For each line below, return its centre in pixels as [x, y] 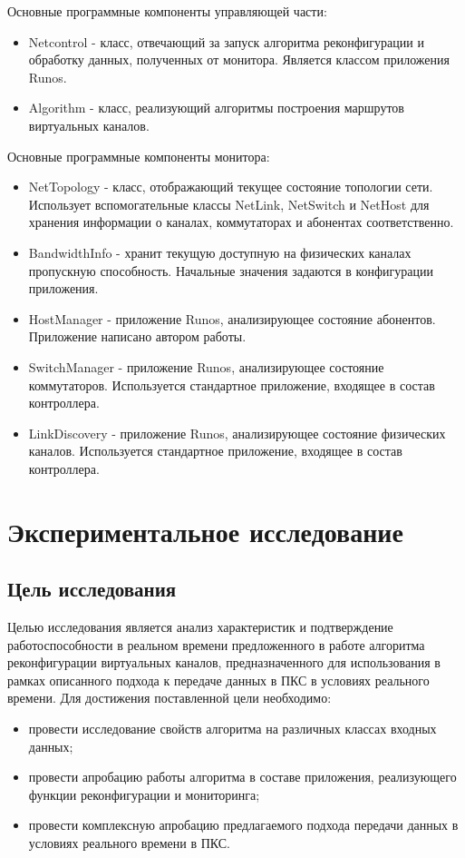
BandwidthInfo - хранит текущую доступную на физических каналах [220, 252]
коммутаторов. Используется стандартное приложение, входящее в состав [232, 385]
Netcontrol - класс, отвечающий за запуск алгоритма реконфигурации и [226, 41]
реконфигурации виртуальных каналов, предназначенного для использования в [224, 662]
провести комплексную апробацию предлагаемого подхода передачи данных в [243, 825]
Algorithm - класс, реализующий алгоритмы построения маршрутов [216, 108]
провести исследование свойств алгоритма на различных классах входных [232, 729]
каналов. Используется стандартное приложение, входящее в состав [215, 451]
